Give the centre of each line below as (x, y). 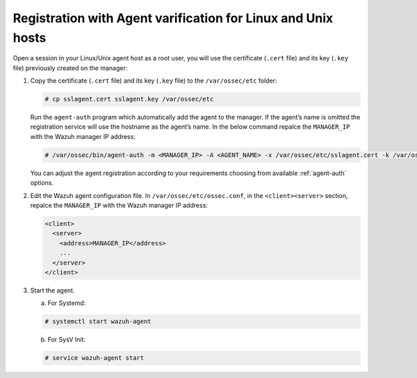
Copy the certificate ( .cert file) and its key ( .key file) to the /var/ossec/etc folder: (154, 81)
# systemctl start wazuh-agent (98, 322)
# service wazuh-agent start (95, 358)
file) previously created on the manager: (70, 68)
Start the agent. (52, 290)
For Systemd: (67, 303)
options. (42, 183)
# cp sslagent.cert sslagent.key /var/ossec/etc (129, 99)
